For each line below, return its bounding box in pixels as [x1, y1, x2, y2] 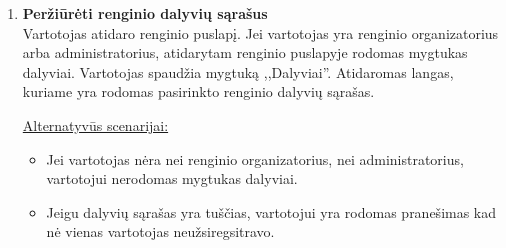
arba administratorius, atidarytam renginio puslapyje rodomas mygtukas [22, 42, 468, 63]
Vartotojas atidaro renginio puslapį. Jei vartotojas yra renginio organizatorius [22, 22, 499, 43]
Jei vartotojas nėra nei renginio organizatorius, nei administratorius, [46, 148, 464, 169]
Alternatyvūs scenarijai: [22, 114, 169, 135]
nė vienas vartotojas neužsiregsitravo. [46, 221, 275, 242]
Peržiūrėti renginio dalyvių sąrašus [22, 3, 268, 23]
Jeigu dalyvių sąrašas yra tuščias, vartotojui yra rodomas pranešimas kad [46, 201, 497, 222]
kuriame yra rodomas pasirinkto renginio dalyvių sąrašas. [22, 81, 375, 102]
